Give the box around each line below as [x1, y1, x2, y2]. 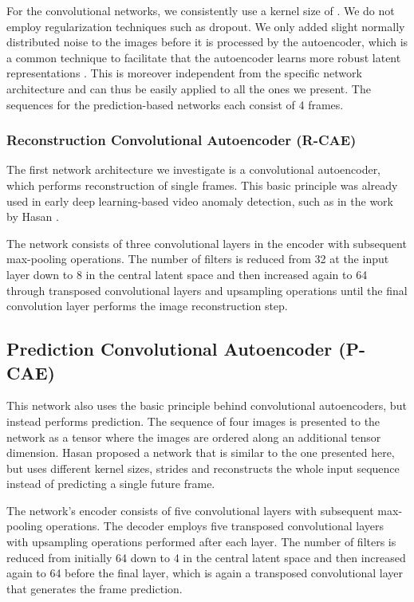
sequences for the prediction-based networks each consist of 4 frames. [6, 96, 344, 112]
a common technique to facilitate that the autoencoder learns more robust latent [6, 49, 401, 65]
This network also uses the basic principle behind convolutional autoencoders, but [6, 397, 407, 414]
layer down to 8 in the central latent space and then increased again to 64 [6, 266, 368, 282]
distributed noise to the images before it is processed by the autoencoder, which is [6, 33, 408, 50]
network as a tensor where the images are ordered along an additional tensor [6, 428, 381, 445]
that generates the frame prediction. [6, 580, 183, 596]
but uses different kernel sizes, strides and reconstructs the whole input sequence [6, 459, 400, 476]
